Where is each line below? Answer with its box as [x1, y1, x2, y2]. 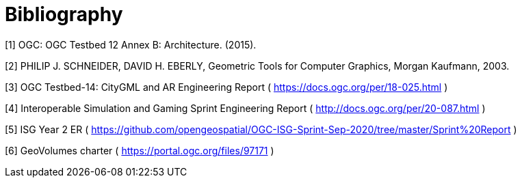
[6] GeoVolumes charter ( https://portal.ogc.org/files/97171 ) [5, 144, 274, 156]
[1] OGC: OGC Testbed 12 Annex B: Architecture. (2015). [5, 38, 257, 51]
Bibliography [5, 3, 123, 26]
